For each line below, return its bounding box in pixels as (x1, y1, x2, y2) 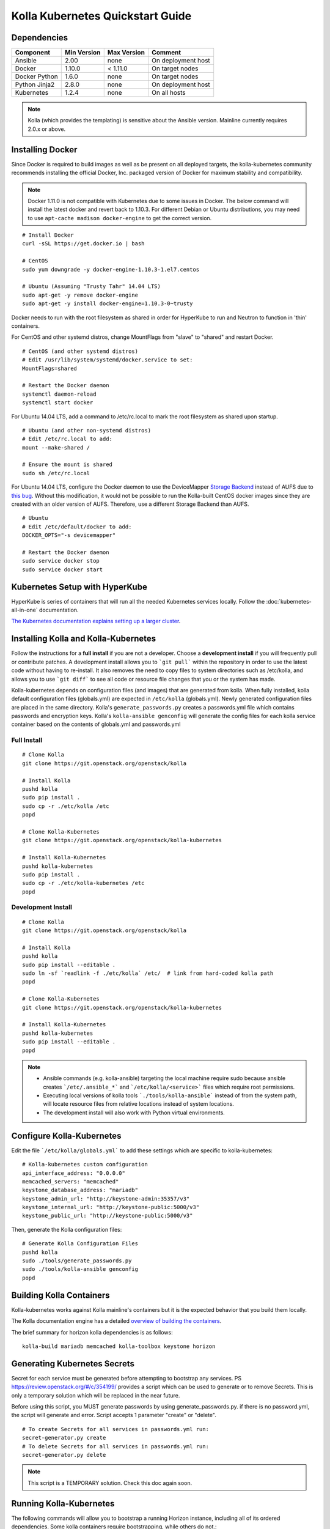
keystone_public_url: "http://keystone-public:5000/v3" (22, 1212, 193, 1220)
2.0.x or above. (28, 125, 66, 133)
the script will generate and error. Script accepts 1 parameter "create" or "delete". (11, 1412, 216, 1419)
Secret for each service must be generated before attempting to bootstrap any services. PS (11, 1374, 241, 1382)
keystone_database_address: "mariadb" (22, 1187, 139, 1194)
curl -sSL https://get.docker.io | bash (22, 240, 145, 247)
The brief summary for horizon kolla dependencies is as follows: (11, 1328, 174, 1336)
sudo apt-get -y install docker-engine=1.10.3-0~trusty (22, 300, 193, 307)
